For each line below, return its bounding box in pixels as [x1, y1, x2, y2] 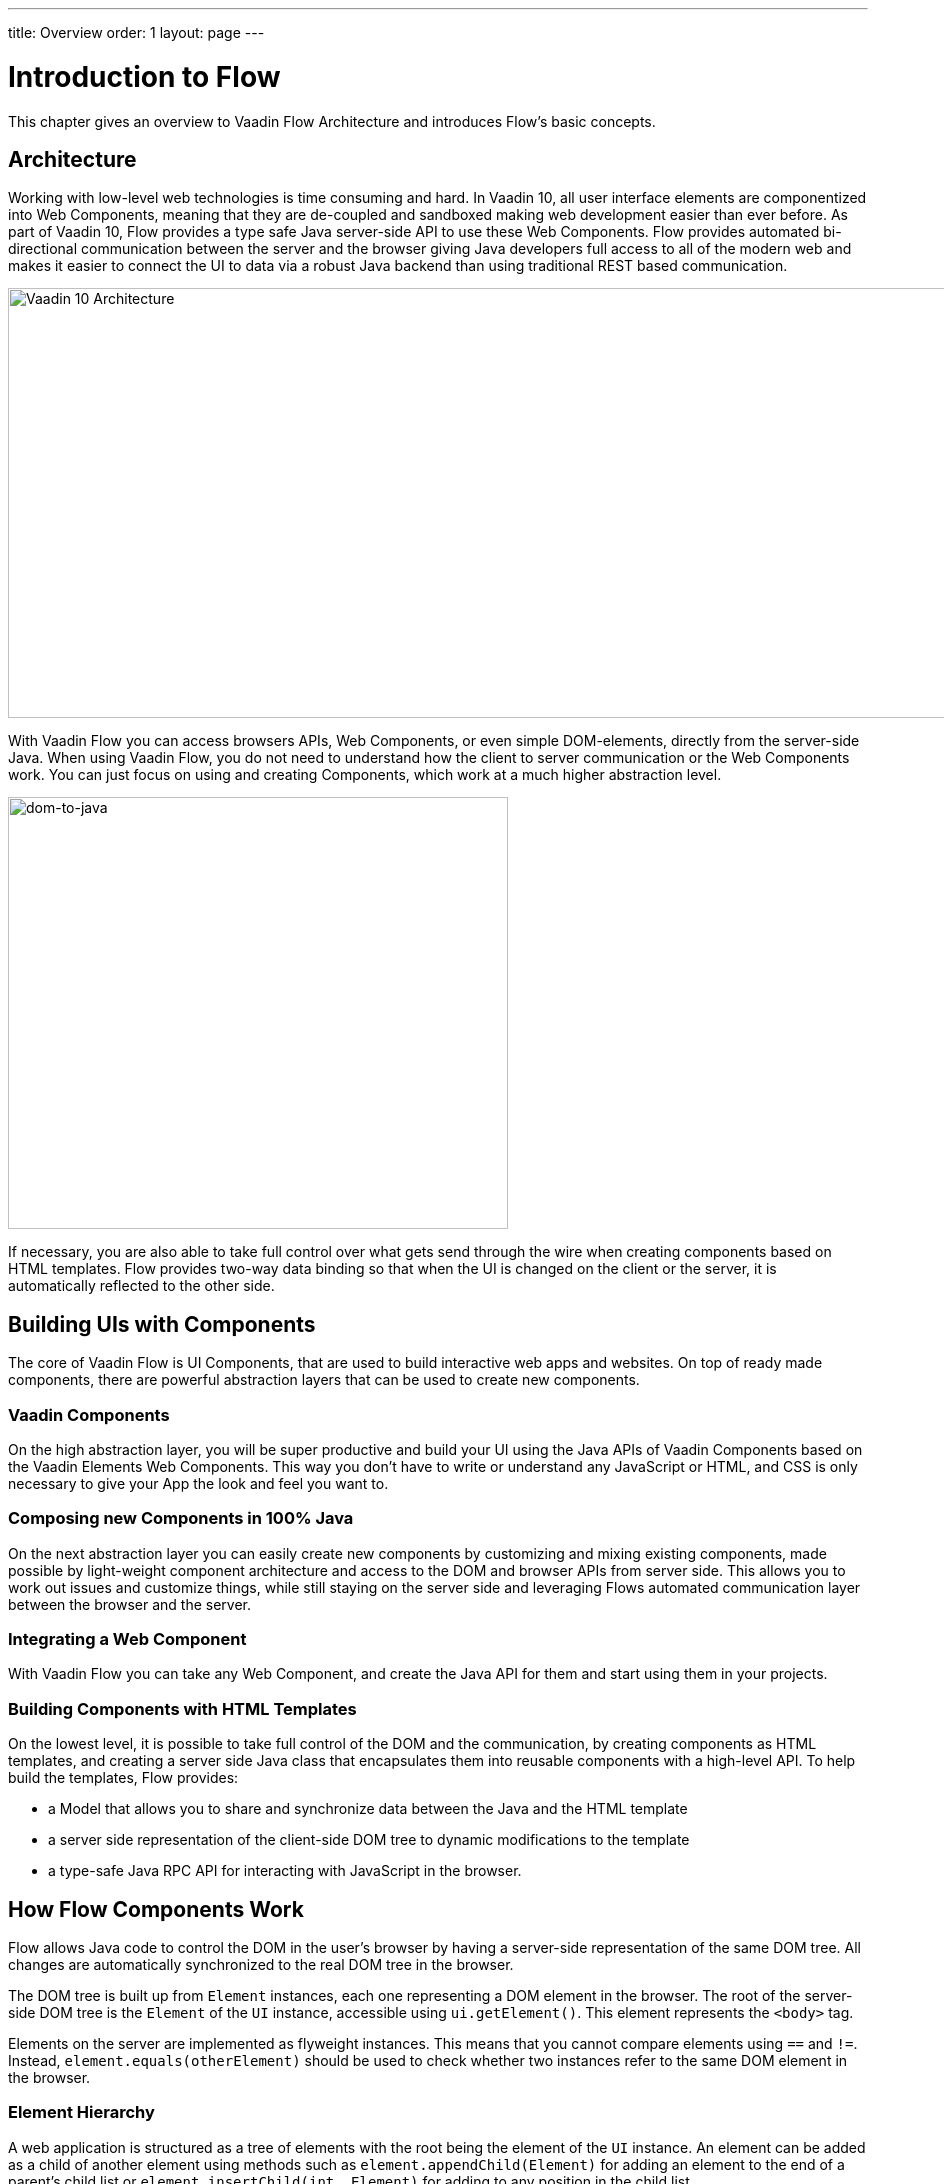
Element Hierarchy [8, 2102, 155, 2123]
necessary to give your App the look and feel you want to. [8, 1474, 389, 1492]
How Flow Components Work [8, 1896, 304, 1922]
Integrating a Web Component [8, 1629, 247, 1650]
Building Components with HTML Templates [8, 1698, 357, 1719]
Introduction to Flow [8, 59, 281, 94]
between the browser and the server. [8, 1595, 252, 1613]
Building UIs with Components [8, 1311, 316, 1337]
